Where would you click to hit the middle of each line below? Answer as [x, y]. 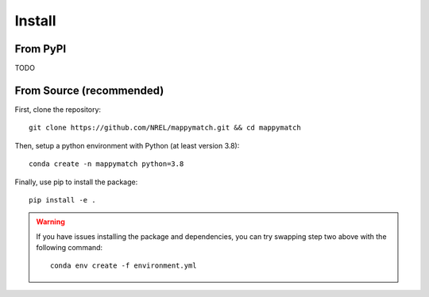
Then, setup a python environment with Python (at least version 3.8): [127, 145]
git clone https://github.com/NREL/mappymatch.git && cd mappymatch [165, 128]
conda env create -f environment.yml [124, 266]
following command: [70, 248]
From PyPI [41, 49]
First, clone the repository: [58, 109]
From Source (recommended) [89, 90]
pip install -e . [62, 200]
